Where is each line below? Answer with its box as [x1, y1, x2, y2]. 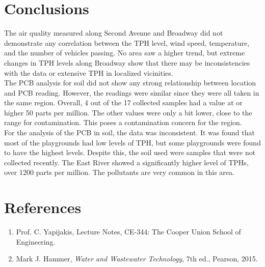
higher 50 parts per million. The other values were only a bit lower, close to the [4, 107, 252, 117]
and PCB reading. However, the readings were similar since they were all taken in [4, 87, 259, 98]
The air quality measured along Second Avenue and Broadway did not [4, 27, 223, 38]
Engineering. [16, 236, 56, 247]
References [4, 197, 82, 218]
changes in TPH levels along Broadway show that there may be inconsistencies [4, 57, 250, 68]
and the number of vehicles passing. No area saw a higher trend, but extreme [4, 47, 245, 58]
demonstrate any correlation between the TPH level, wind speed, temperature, [4, 37, 250, 48]
